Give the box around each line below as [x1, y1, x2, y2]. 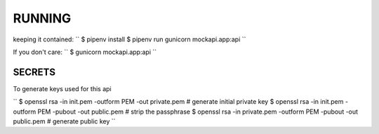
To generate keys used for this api [13, 84, 112, 93]
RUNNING [13, 11, 72, 26]
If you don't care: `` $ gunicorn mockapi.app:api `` [13, 48, 157, 56]
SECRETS [13, 66, 56, 78]
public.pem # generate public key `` [13, 117, 116, 126]
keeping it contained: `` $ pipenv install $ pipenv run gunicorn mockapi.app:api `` [13, 35, 246, 43]
